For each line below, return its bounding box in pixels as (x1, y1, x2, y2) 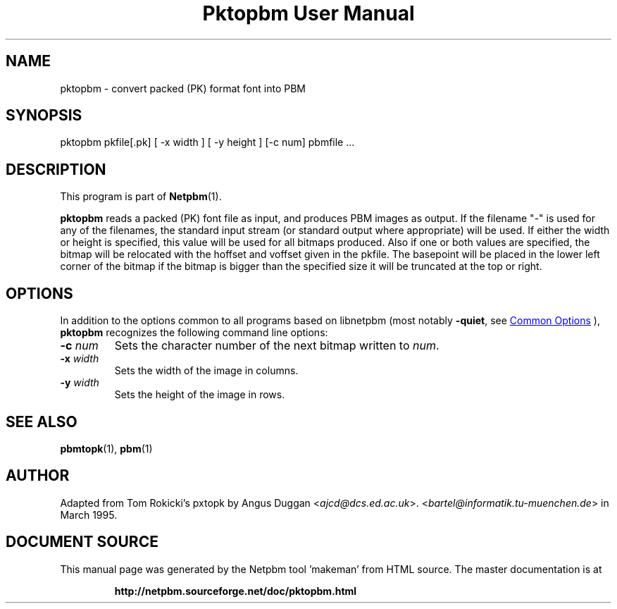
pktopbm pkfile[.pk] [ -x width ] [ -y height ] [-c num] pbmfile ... (60, 136, 355, 149)
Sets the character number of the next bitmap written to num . (114, 338, 440, 353)
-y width (60, 376, 99, 389)
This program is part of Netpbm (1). (60, 190, 222, 203)
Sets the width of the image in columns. (114, 364, 299, 377)
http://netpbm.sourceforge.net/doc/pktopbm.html (114, 584, 357, 597)
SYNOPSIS (6, 106, 82, 125)
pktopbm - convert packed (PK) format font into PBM (60, 82, 306, 94)
